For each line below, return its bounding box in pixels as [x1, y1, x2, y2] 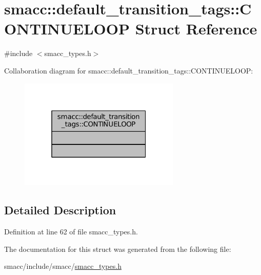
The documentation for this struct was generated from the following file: [4, 243, 231, 254]
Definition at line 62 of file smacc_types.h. [4, 226, 138, 236]
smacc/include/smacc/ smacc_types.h [4, 261, 122, 271]
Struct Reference [135, 18, 257, 39]
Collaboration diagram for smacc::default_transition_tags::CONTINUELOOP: [4, 65, 253, 76]
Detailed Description [4, 202, 116, 218]
